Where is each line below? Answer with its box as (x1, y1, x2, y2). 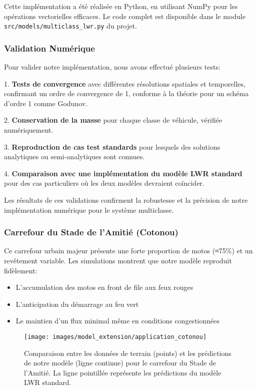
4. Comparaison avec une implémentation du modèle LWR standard (4, 168, 242, 178)
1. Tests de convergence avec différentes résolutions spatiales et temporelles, (4, 78, 245, 89)
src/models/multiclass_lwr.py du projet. (4, 21, 137, 31)
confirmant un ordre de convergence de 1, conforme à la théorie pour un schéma (4, 88, 249, 99)
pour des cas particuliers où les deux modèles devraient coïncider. (4, 178, 204, 188)
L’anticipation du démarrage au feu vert (15, 298, 139, 309)
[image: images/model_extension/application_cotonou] (24, 333, 207, 340)
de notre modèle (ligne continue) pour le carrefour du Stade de (24, 357, 216, 368)
